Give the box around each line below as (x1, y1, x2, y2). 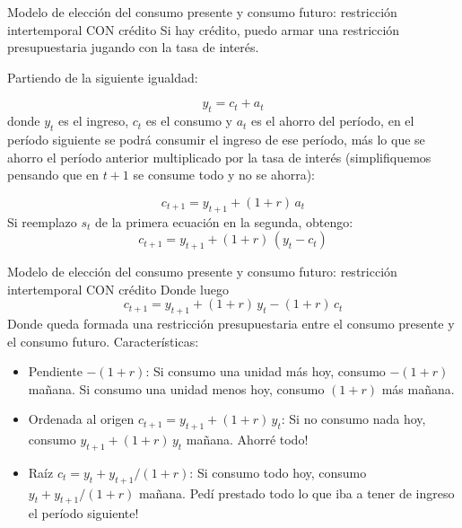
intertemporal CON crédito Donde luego (7, 279, 229, 298)
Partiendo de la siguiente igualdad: (7, 67, 198, 86)
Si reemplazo (7, 212, 77, 231)
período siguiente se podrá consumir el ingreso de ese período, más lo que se (7, 129, 425, 148)
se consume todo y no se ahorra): (133, 165, 315, 184)
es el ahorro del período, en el (251, 111, 414, 130)
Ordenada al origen (28, 409, 135, 428)
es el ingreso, (58, 111, 129, 130)
